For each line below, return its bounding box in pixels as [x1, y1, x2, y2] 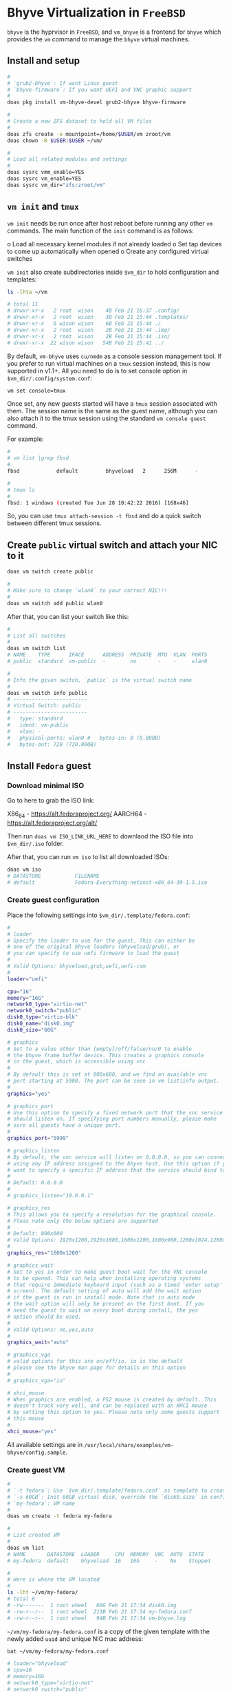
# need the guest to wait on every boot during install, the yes [7, 1307, 198, 1314]
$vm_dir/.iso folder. [7, 839, 64, 847]
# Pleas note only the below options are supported [7, 1217, 158, 1224]
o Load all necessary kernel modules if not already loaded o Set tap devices [7, 239, 222, 248]
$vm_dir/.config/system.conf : [7, 374, 93, 382]
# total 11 [7, 301, 38, 308]
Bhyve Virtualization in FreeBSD [7, 5, 186, 21]
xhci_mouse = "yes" [7, 1428, 57, 1435]
